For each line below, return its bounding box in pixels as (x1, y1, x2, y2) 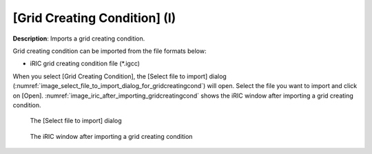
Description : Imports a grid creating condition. (12, 34, 145, 43)
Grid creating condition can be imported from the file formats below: (12, 47, 207, 55)
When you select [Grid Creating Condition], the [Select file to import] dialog (12, 72, 227, 80)
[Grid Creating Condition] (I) (12, 10, 176, 25)
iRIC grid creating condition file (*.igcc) (30, 59, 141, 68)
